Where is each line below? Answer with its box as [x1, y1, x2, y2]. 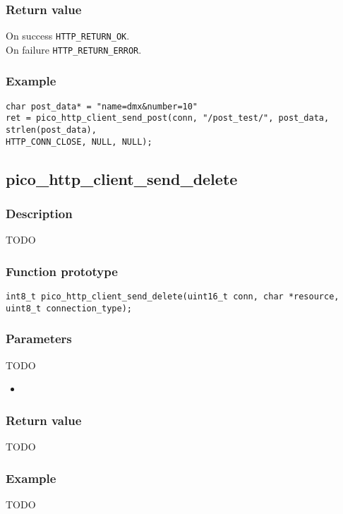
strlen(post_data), [6, 125, 97, 136]
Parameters [6, 330, 72, 347]
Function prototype [6, 262, 118, 280]
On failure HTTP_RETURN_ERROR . [6, 42, 142, 56]
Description [6, 205, 73, 222]
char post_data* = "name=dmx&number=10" [6, 101, 198, 112]
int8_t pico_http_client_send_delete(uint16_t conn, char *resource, [6, 292, 339, 302]
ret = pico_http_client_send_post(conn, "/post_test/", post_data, [6, 113, 330, 124]
